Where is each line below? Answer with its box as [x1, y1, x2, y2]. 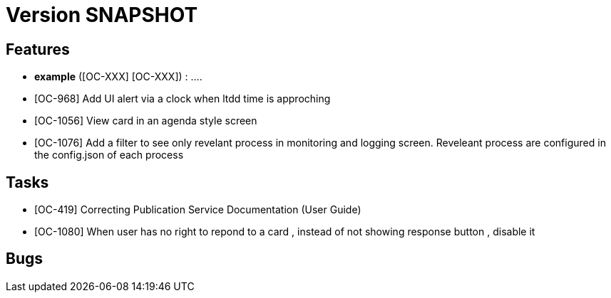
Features [6, 40, 70, 58]
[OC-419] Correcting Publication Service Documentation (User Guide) [34, 203, 361, 216]
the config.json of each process [34, 149, 184, 161]
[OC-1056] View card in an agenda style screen [34, 115, 257, 127]
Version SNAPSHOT [6, 3, 198, 27]
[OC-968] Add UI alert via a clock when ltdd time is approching [34, 92, 331, 105]
